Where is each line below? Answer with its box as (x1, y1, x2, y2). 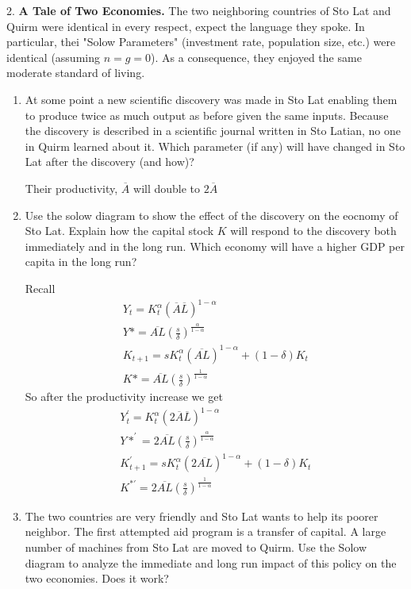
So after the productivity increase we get (25, 388, 223, 405)
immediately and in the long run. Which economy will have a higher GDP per (25, 237, 405, 254)
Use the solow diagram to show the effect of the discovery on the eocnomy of (25, 206, 398, 223)
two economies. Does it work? (25, 570, 169, 587)
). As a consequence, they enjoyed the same (151, 48, 362, 65)
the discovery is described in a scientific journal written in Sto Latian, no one (25, 122, 401, 139)
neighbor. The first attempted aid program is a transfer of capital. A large (25, 523, 386, 540)
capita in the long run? (25, 253, 137, 270)
